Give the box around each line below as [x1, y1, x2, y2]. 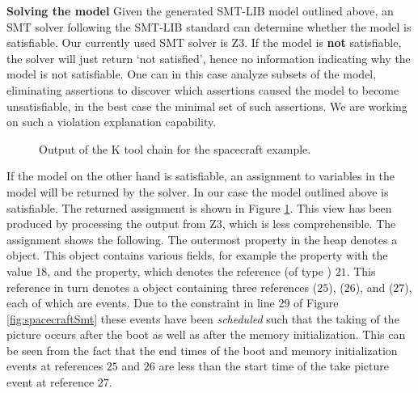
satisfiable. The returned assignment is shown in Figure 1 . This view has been [6, 199, 392, 216]
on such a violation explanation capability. [6, 113, 217, 130]
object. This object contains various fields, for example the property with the [6, 247, 388, 264]
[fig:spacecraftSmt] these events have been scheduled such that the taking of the [6, 310, 399, 327]
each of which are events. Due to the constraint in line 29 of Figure [6, 294, 339, 311]
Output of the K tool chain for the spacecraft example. [39, 140, 311, 157]
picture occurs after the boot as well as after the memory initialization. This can [6, 326, 406, 343]
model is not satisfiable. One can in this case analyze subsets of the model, [6, 65, 377, 82]
